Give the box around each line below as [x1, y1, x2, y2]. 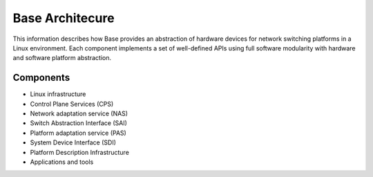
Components [12, 72, 70, 84]
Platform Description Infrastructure [30, 148, 129, 156]
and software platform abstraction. [12, 54, 112, 62]
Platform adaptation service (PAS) [30, 129, 127, 137]
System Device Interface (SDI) [30, 138, 117, 147]
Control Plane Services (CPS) [30, 100, 114, 108]
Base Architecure [12, 10, 115, 26]
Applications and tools [30, 158, 94, 166]
